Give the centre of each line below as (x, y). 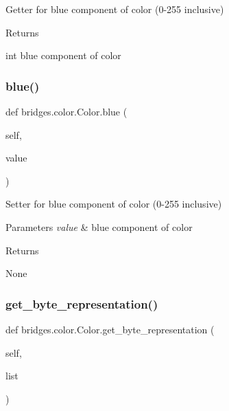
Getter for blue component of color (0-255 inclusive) (115, 9)
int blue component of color (63, 55)
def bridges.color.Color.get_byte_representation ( (110, 329)
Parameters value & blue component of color (99, 226)
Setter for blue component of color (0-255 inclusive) (114, 204)
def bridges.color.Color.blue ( (67, 111)
